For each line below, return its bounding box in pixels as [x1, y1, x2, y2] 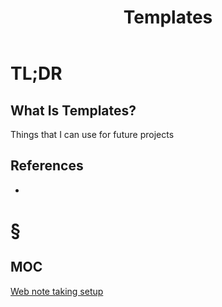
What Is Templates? [10, 102, 137, 119]
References [10, 157, 84, 175]
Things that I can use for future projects [10, 129, 175, 140]
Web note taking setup [10, 285, 104, 297]
